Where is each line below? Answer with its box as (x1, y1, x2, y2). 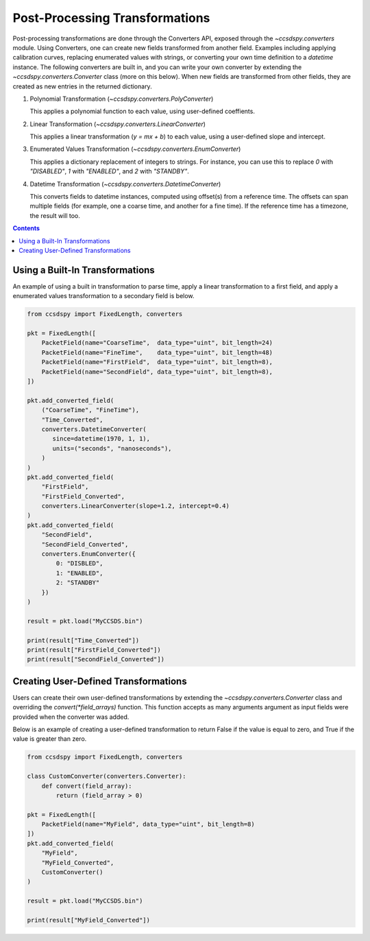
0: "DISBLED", (56, 559, 103, 567)
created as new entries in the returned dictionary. (12, 82, 152, 90)
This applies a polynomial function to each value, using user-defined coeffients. (29, 107, 255, 116)
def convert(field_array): (41, 782, 133, 790)
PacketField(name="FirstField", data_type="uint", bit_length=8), (41, 358, 273, 366)
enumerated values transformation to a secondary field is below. (12, 292, 195, 300)
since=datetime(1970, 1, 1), (52, 435, 151, 443)
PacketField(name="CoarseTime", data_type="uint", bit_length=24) (41, 339, 273, 347)
